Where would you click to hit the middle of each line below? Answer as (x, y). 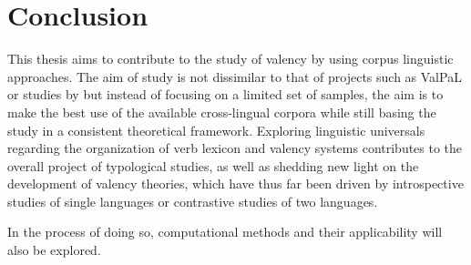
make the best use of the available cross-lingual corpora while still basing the (222, 112)
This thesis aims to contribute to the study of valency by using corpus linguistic (230, 59)
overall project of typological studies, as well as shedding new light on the (213, 165)
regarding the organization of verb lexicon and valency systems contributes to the (235, 148)
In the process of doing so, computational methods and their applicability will (225, 232)
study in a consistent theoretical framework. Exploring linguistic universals (216, 130)
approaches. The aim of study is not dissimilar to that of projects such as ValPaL (235, 76)
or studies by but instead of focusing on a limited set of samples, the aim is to (225, 94)
